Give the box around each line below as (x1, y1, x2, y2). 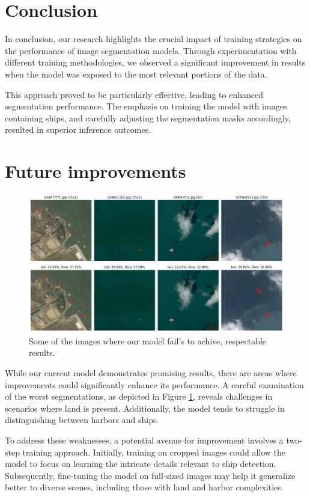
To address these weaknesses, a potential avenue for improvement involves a (5, 433, 284, 446)
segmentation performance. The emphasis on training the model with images (5, 100, 287, 112)
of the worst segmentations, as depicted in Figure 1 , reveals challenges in (5, 390, 273, 403)
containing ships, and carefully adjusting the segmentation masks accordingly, (5, 111, 291, 124)
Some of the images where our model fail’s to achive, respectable (29, 334, 267, 347)
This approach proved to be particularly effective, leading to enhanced (5, 88, 263, 100)
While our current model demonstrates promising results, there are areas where (5, 367, 297, 379)
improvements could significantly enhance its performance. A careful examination (5, 378, 304, 391)
